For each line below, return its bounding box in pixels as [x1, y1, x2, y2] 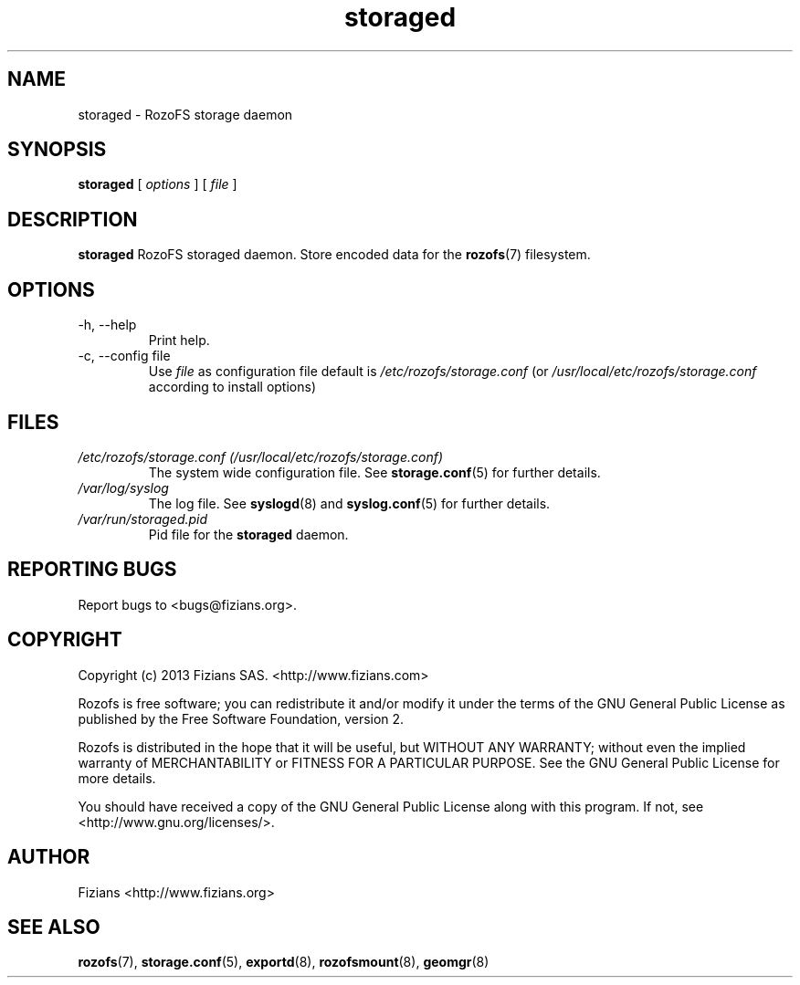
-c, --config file [78, 348, 171, 364]
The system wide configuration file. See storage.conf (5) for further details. [148, 464, 601, 480]
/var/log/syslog [78, 479, 169, 496]
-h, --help [78, 317, 137, 333]
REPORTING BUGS [7, 558, 177, 582]
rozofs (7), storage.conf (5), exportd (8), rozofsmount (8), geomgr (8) [78, 954, 489, 970]
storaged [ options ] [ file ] [78, 176, 237, 193]
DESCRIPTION [7, 207, 138, 231]
